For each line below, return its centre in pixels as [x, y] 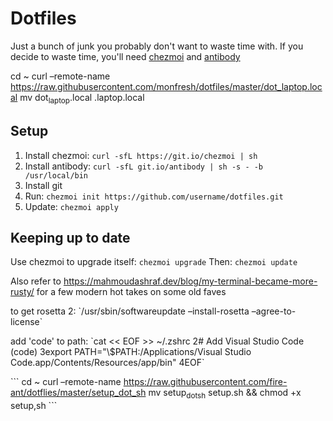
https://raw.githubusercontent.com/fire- [205, 382]
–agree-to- [274, 311]
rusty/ [22, 292]
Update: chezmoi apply [71, 206]
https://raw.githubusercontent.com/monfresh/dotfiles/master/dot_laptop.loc [166, 86]
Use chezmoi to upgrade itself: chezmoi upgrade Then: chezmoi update [154, 262]
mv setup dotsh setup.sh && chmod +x [225, 394]
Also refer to [36, 281]
